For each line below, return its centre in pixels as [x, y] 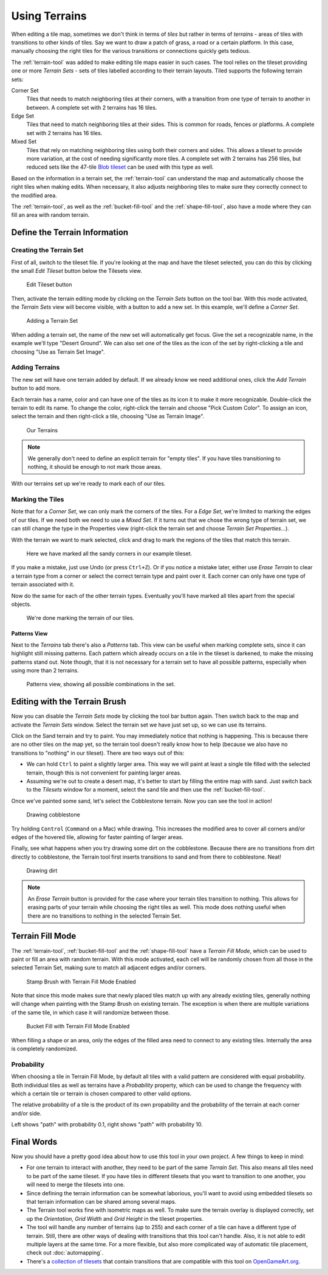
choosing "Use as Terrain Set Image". [58, 352]
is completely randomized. [44, 1049]
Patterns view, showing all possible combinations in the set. [101, 684]
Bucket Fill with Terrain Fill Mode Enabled [78, 1027]
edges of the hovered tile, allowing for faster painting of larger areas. [97, 837]
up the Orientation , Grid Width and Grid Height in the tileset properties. [115, 1218]
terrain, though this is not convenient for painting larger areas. [104, 773]
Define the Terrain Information [70, 232]
